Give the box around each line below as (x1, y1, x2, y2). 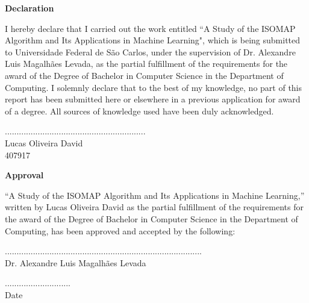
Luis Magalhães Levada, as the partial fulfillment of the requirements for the (5, 57, 288, 70)
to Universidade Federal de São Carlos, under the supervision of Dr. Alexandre (5, 45, 296, 58)
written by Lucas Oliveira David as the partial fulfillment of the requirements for (5, 201, 304, 213)
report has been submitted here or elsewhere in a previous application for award (5, 93, 301, 105)
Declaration (5, 2, 54, 14)
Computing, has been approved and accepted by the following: (5, 224, 236, 237)
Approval (5, 169, 44, 181)
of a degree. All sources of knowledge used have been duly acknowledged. (5, 104, 274, 117)
